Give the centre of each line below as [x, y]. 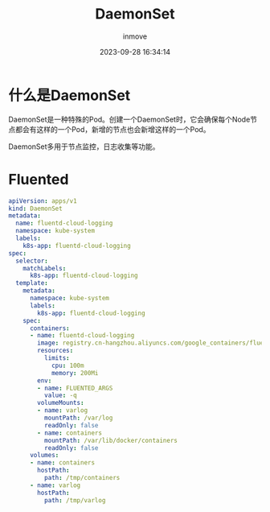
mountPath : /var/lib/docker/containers [111, 440]
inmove [135, 36]
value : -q [61, 395]
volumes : [44, 456]
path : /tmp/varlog [75, 500]
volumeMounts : [61, 403]
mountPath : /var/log [78, 418]
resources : [55, 351]
